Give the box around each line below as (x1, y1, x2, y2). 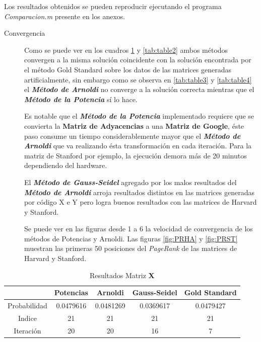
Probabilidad (8, 300, 47, 311)
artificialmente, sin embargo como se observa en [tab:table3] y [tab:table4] (24, 74, 252, 84)
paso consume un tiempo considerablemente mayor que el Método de (24, 130, 241, 141)
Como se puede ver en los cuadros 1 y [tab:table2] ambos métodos (24, 44, 228, 55)
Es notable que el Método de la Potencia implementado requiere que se (24, 111, 254, 121)
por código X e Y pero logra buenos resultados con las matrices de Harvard (24, 197, 257, 207)
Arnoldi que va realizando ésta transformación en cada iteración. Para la (24, 140, 252, 151)
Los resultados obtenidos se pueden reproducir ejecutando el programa (4, 1, 222, 11)
